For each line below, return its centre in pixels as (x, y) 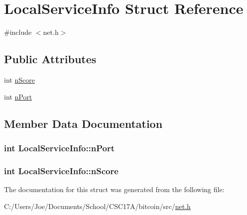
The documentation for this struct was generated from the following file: (114, 189)
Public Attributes (50, 59)
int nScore (19, 79)
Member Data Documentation (83, 123)
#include (18, 32)
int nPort (18, 96)
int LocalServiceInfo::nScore (61, 170)
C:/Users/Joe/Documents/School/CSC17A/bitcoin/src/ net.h (97, 206)
